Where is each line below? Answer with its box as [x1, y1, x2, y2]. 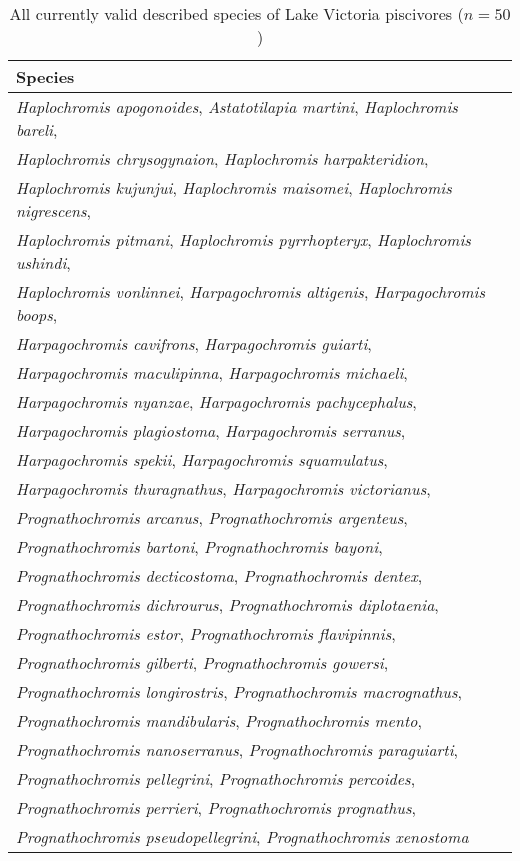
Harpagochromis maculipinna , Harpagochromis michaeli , [16, 361, 408, 384]
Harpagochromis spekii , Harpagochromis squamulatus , [16, 448, 388, 471]
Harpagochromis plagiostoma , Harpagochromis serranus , [16, 419, 406, 442]
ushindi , [16, 251, 71, 274]
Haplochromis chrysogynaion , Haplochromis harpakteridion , [16, 147, 429, 170]
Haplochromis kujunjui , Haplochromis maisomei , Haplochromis [16, 176, 452, 199]
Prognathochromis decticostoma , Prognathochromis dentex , [16, 564, 423, 587]
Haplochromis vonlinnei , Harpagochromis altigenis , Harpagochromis [16, 280, 485, 303]
